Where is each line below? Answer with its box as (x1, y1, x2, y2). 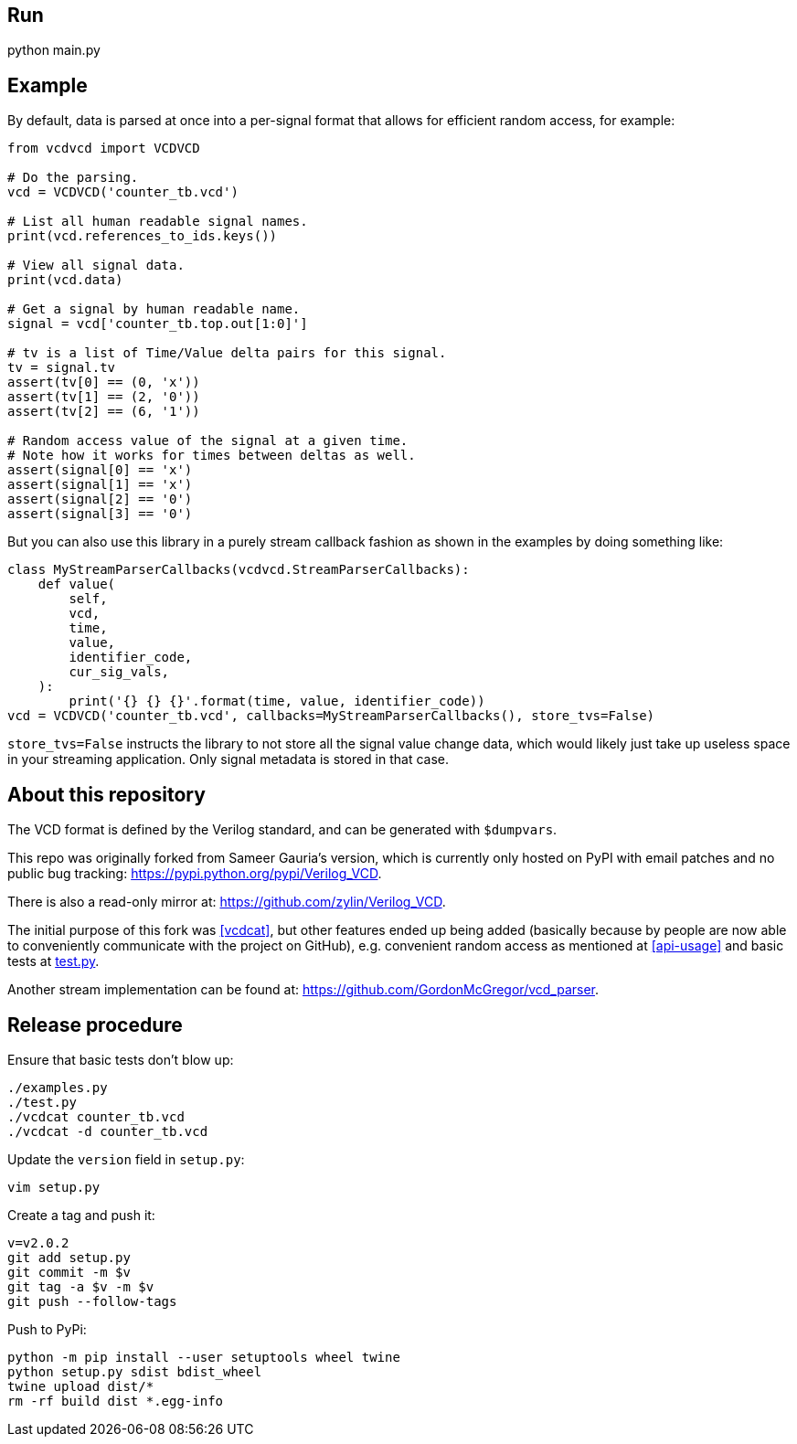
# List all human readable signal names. (7, 214, 308, 229)
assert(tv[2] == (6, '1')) (7, 404, 200, 419)
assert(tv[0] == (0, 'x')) (7, 375, 200, 390)
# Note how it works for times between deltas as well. (7, 448, 416, 463)
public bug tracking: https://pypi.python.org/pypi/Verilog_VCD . (7, 865, 382, 882)
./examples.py (7, 1079, 108, 1095)
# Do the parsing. (7, 170, 139, 186)
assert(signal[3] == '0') (7, 506, 193, 522)
